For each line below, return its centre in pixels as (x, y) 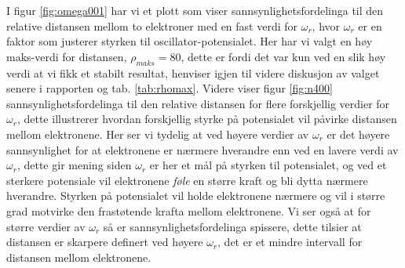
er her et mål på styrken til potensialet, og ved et (268, 165)
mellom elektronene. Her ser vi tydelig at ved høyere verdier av (158, 134)
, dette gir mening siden (74, 165)
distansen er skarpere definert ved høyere (105, 242)
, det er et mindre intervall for (290, 242)
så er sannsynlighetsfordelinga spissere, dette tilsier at (232, 226)
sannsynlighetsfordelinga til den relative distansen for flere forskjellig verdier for (198, 103)
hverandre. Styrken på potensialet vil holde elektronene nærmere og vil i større (196, 196)
